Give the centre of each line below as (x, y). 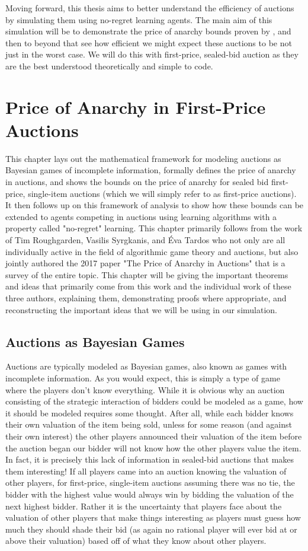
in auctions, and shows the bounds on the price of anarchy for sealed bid (137, 182)
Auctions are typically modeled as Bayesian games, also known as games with (146, 366)
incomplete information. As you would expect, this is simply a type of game (143, 378)
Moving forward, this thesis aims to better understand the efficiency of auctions (150, 8)
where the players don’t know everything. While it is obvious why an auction (145, 389)
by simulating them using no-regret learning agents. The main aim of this (139, 19)
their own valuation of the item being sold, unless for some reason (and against (149, 424)
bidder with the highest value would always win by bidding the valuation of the (150, 494)
